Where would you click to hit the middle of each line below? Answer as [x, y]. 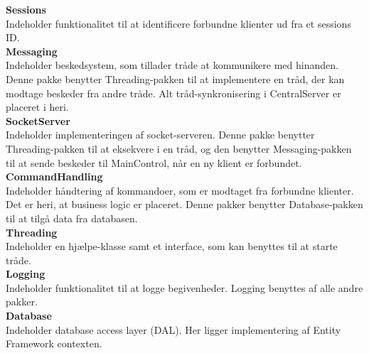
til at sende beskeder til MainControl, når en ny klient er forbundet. [154, 162]
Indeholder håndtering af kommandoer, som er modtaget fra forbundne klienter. [180, 190]
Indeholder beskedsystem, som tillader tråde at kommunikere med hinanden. [172, 65]
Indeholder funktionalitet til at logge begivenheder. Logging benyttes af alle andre [184, 287]
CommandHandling [54, 176]
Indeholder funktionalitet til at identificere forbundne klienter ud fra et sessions [178, 23]
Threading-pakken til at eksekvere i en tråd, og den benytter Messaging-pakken [179, 148]
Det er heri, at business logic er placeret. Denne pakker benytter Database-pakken [184, 204]
